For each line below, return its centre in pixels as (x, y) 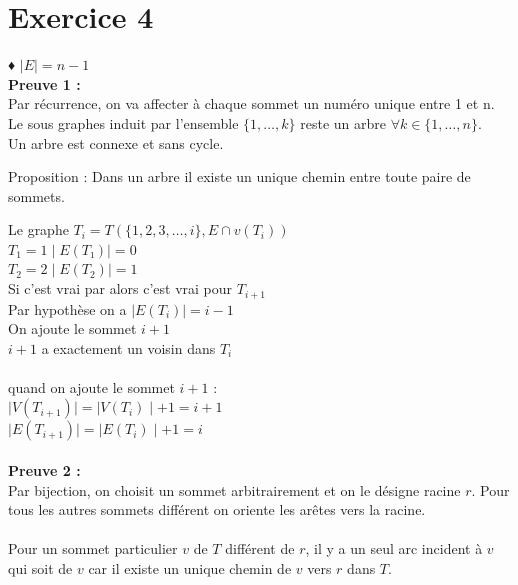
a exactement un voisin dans (128, 347)
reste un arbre (343, 122)
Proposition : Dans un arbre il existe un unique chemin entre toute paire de (239, 176)
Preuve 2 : (44, 470)
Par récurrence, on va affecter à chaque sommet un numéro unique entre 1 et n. (251, 103)
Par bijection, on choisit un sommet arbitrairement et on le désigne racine (234, 489)
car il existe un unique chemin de (190, 568)
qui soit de (40, 568)
